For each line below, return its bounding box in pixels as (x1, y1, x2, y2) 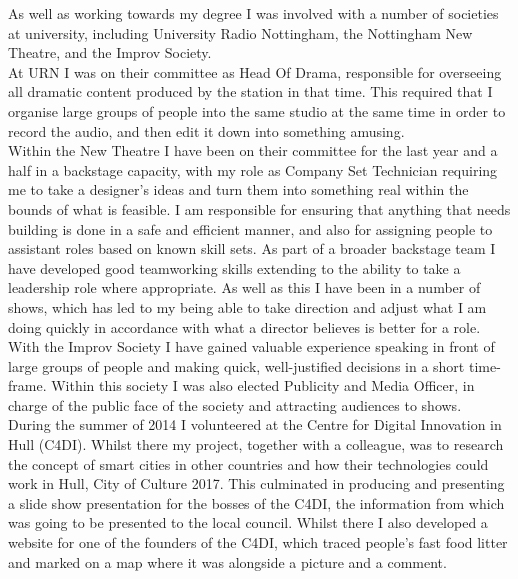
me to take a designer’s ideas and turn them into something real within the (8, 179, 469, 200)
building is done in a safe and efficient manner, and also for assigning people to (8, 218, 493, 239)
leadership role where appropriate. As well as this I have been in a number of (8, 277, 481, 298)
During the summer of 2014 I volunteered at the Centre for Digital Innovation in (8, 414, 502, 435)
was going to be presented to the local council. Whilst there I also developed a (8, 512, 488, 533)
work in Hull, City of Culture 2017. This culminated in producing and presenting (8, 473, 505, 494)
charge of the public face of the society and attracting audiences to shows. (8, 394, 462, 415)
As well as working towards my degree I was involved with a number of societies (8, 3, 499, 23)
